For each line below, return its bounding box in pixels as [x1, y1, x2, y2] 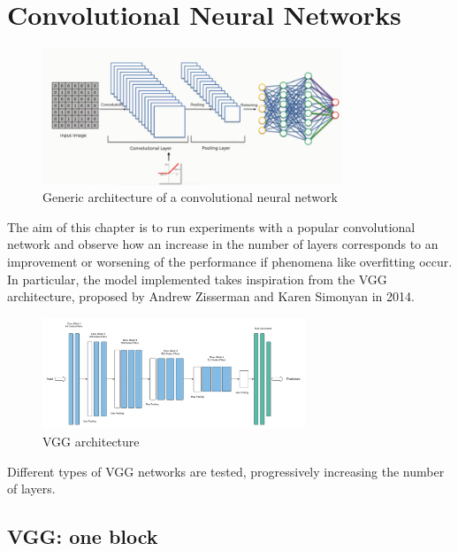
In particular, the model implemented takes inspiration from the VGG [7, 269, 387, 288]
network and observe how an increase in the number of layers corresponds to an [7, 235, 439, 253]
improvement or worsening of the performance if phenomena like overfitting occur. [7, 252, 453, 271]
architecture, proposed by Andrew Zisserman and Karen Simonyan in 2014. [7, 287, 415, 306]
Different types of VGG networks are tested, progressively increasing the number [7, 462, 445, 480]
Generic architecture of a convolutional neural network [42, 188, 338, 206]
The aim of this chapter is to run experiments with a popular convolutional [7, 217, 416, 236]
